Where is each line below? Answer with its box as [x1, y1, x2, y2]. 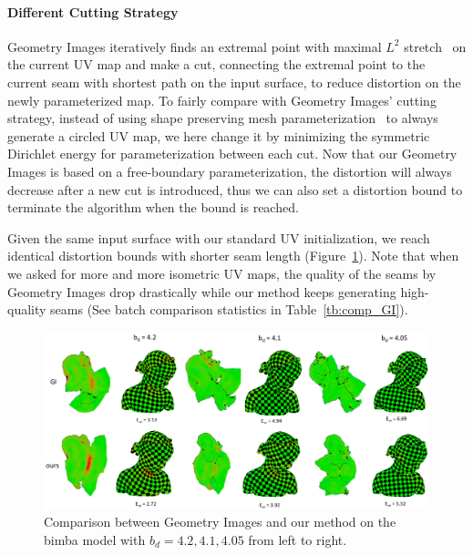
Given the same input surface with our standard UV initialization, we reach [7, 228, 430, 247]
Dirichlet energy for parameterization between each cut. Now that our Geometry [7, 144, 458, 163]
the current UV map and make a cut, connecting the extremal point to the [7, 55, 426, 74]
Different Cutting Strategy [7, 2, 179, 21]
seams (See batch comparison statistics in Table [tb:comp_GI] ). [50, 300, 408, 319]
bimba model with [44, 529, 146, 549]
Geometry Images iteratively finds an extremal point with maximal [7, 36, 382, 56]
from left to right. [248, 529, 347, 549]
